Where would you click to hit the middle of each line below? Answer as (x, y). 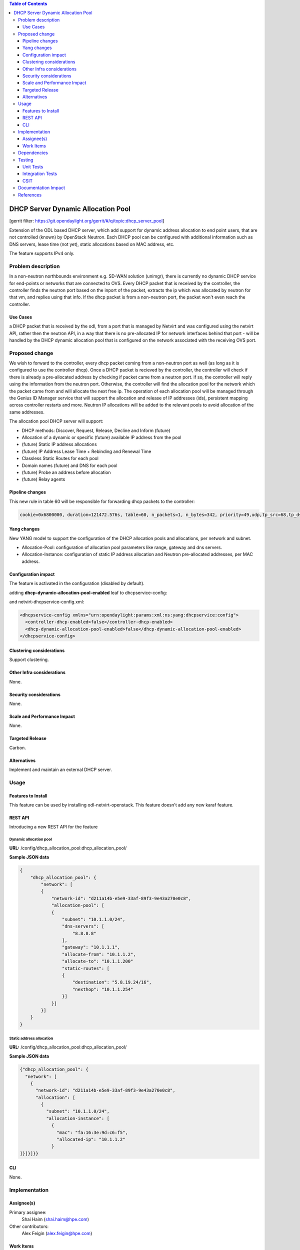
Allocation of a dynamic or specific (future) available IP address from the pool (102, 437)
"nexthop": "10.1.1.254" (103, 989)
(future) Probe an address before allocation (66, 472)
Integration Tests (40, 174)
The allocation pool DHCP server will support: (56, 421)
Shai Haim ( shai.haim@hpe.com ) (55, 1219)
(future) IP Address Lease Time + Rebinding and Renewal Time (86, 451)
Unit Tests (33, 166)
